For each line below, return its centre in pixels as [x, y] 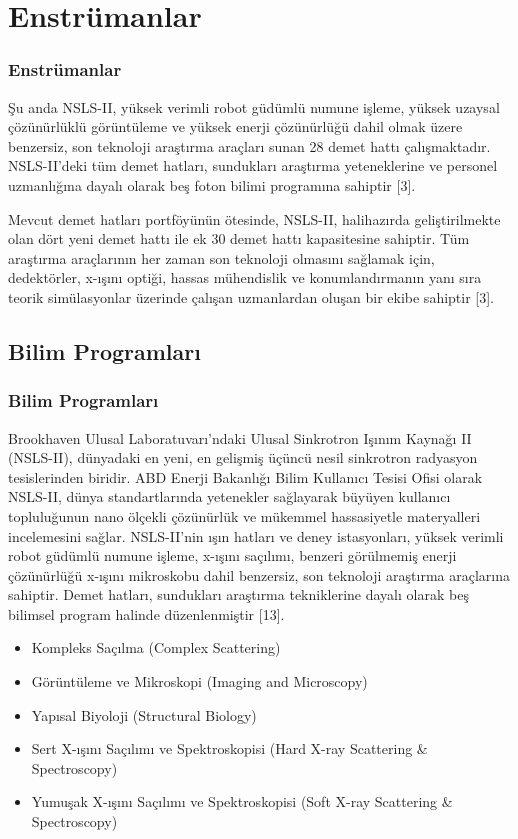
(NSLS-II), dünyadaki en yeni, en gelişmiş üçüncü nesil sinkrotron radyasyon [243, 457]
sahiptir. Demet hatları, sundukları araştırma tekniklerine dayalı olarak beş [238, 594]
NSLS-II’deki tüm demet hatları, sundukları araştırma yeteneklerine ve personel [253, 165]
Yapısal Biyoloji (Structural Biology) [144, 714]
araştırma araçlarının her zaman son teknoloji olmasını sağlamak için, [221, 257]
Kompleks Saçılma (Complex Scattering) [156, 647]
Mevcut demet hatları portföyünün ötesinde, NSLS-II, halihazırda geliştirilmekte [254, 218]
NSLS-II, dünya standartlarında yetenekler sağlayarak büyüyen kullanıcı [229, 496]
